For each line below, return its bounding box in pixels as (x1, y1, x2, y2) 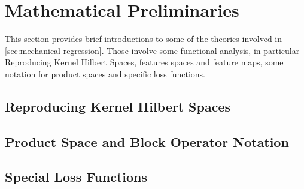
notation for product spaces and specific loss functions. (5, 67, 206, 80)
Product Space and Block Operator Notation (5, 132, 289, 151)
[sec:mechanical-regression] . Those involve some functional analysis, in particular (5, 44, 300, 56)
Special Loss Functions (5, 167, 148, 186)
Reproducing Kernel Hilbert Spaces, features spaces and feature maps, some (5, 56, 284, 68)
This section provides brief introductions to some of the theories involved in (5, 32, 282, 45)
